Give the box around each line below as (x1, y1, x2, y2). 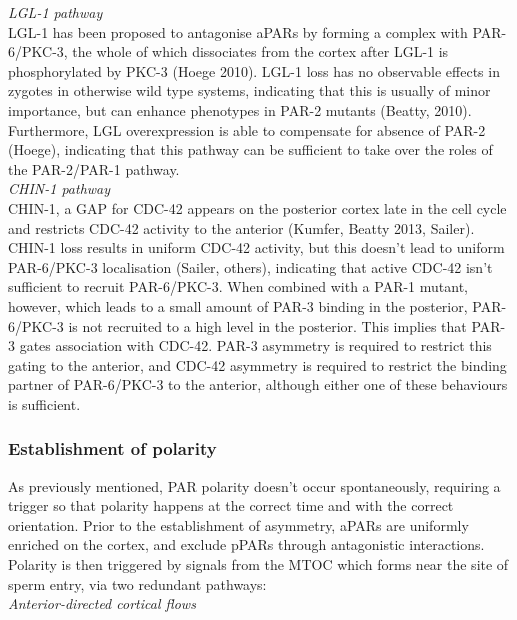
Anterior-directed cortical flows (8, 593, 196, 614)
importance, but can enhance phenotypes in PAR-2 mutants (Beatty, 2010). (8, 99, 472, 120)
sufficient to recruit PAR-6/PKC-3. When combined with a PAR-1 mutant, (8, 276, 469, 297)
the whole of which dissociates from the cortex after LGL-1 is (72, 41, 449, 62)
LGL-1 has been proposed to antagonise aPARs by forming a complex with (8, 21, 468, 42)
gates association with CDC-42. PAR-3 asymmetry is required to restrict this (19, 335, 492, 356)
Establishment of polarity (8, 436, 217, 461)
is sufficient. (8, 393, 81, 414)
